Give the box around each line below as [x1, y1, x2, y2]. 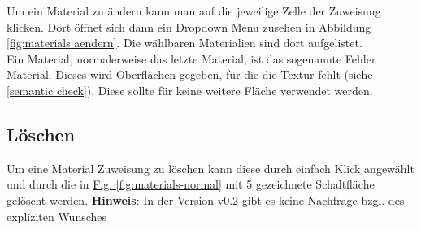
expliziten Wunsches [7, 207, 107, 224]
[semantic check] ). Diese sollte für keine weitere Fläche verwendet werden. [7, 81, 373, 98]
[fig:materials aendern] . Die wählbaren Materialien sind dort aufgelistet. [7, 34, 362, 51]
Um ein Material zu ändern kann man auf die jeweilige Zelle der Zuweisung [7, 2, 381, 19]
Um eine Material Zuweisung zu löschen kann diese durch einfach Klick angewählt [7, 159, 414, 176]
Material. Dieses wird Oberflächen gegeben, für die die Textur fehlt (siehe [7, 66, 373, 83]
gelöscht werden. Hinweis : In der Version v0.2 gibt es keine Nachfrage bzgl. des [7, 191, 405, 208]
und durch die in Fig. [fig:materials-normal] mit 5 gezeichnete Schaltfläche [7, 176, 375, 193]
